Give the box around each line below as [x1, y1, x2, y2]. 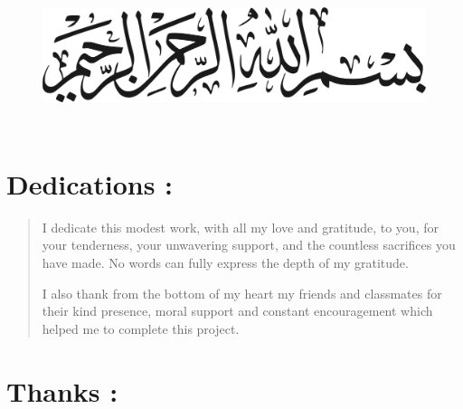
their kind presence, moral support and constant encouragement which [42, 301, 433, 320]
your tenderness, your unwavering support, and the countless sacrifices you [42, 235, 456, 254]
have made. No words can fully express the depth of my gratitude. [42, 253, 409, 271]
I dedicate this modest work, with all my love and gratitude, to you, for [42, 217, 439, 236]
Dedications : [6, 165, 174, 202]
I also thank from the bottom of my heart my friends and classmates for [42, 283, 442, 302]
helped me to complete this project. [42, 319, 240, 338]
